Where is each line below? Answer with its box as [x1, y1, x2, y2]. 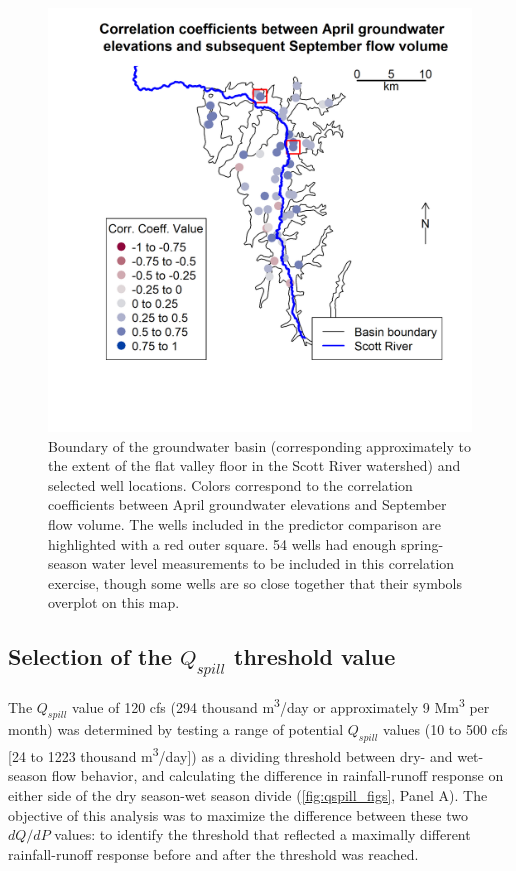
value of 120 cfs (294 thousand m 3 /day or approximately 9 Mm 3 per [72, 693, 490, 717]
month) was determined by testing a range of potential [8, 719, 344, 740]
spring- [401, 533, 444, 554]
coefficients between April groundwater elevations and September [48, 494, 447, 515]
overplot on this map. [48, 592, 180, 613]
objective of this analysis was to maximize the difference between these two [8, 804, 468, 825]
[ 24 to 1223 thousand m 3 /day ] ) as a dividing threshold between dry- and [8, 743, 453, 766]
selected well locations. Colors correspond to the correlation [48, 474, 413, 495]
